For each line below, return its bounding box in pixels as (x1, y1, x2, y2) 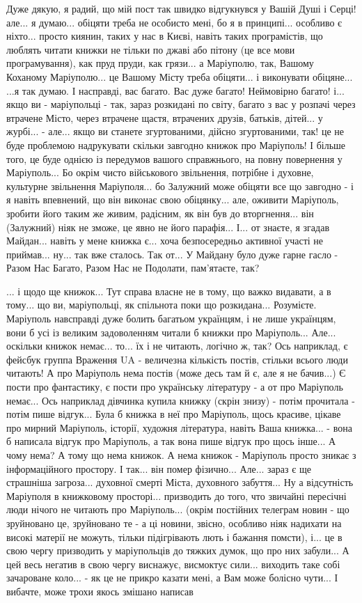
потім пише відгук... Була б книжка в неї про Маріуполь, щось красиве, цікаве (6, 407, 341, 421)
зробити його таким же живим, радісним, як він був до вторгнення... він (6, 205, 314, 220)
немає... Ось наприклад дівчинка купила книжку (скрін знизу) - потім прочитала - (6, 393, 355, 407)
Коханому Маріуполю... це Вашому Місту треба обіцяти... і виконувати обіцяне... (6, 69, 353, 84)
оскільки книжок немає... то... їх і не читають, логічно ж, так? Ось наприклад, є (6, 338, 348, 353)
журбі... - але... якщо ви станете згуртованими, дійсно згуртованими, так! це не (6, 124, 344, 139)
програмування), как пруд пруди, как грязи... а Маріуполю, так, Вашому (6, 56, 314, 70)
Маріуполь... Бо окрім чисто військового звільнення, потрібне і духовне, (6, 165, 314, 180)
